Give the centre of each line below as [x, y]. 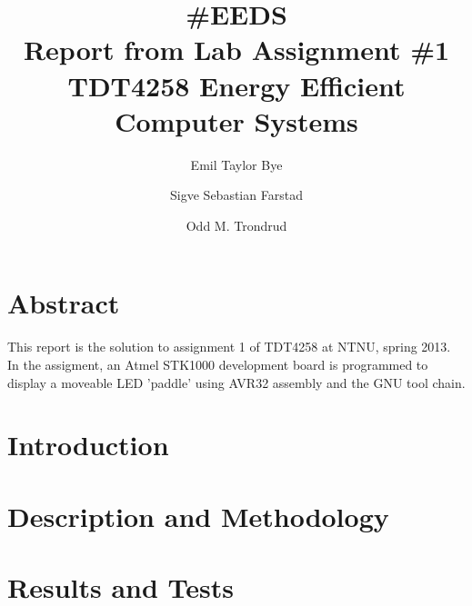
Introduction [88, 445]
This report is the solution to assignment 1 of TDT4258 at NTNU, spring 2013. [229, 347]
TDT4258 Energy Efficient [236, 85]
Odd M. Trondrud [236, 225]
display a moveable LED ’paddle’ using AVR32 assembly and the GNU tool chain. [236, 382]
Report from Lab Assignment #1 [236, 50]
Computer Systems [236, 120]
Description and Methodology [198, 516]
